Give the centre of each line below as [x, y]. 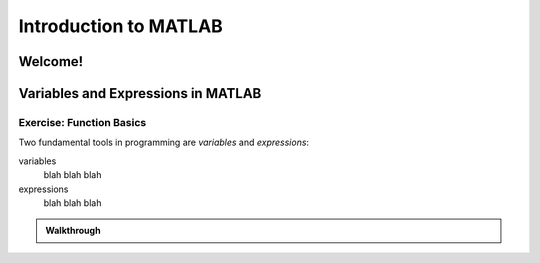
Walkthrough [73, 231]
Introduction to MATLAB [121, 26]
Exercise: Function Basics [82, 122]
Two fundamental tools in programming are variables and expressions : [164, 142]
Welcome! [51, 61]
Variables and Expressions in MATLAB [140, 93]
